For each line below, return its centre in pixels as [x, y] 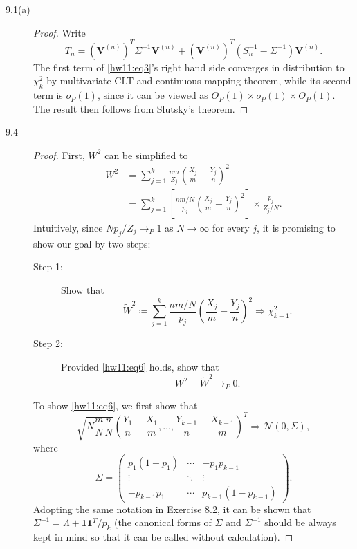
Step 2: [48, 343]
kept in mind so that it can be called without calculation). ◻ [163, 536]
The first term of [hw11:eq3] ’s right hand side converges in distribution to [189, 67]
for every [231, 228]
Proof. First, [59, 155]
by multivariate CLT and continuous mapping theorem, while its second [199, 81]
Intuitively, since [68, 228]
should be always [300, 522]
